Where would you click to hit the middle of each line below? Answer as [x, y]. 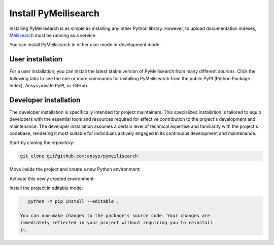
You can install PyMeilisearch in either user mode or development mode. [85, 45]
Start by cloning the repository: [42, 143]
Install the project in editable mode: [46, 188]
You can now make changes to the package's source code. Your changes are [115, 216]
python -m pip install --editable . [74, 201]
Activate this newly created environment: [52, 179]
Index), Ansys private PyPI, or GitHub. [49, 86]
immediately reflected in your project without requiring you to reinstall [116, 223]
